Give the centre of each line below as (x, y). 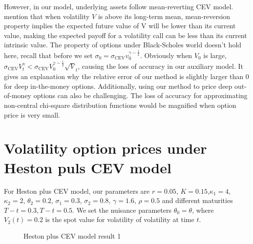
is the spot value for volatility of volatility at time (120, 219)
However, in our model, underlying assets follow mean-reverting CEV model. (119, 6)
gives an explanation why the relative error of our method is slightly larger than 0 (126, 76)
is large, (215, 55)
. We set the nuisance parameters (122, 210)
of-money (18, 95)
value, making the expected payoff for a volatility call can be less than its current (126, 35)
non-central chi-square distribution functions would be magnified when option (120, 105)
